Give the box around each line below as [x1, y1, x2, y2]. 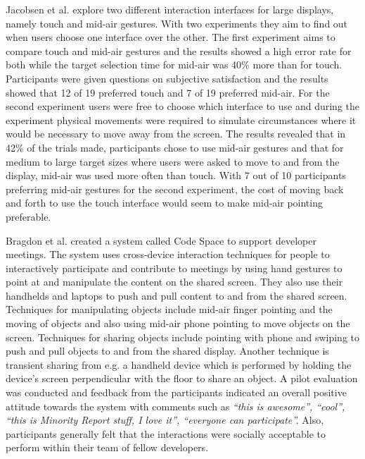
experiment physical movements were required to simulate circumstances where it [6, 112, 357, 127]
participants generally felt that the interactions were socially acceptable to [6, 426, 326, 441]
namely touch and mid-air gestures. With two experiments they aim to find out [6, 16, 348, 30]
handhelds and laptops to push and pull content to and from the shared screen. [6, 288, 347, 302]
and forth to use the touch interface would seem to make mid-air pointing [6, 195, 323, 210]
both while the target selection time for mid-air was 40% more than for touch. [6, 57, 342, 72]
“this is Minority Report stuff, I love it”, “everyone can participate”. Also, [6, 412, 324, 427]
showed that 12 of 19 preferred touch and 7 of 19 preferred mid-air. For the [6, 85, 330, 99]
